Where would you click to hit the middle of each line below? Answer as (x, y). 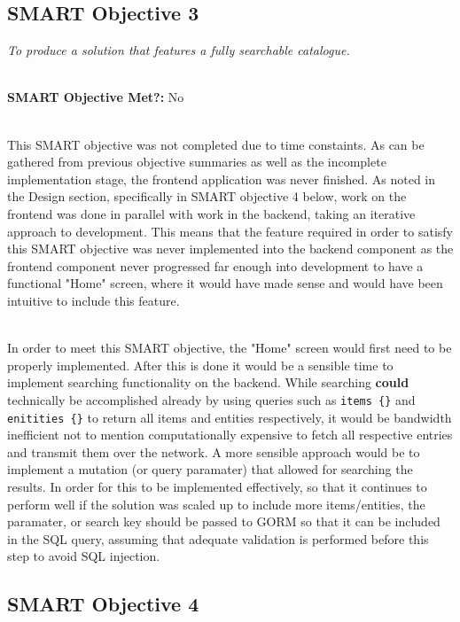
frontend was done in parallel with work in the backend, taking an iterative (211, 213)
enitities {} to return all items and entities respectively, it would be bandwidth (230, 417)
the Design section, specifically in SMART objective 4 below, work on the (207, 196)
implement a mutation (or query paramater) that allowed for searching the (210, 469)
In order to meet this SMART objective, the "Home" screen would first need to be (230, 348)
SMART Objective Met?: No (96, 97)
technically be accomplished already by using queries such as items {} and (211, 399)
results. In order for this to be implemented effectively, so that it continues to (217, 486)
